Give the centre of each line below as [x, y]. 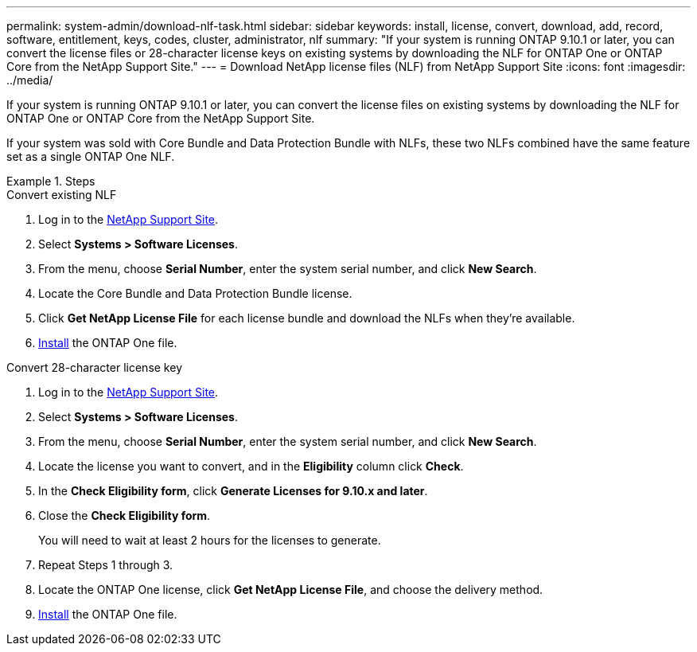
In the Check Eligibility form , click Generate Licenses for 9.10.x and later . [233, 491]
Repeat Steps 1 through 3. [106, 565]
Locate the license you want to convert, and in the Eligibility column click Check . [251, 466]
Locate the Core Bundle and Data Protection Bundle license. [195, 293]
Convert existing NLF [62, 195]
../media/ [30, 80]
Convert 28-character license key [94, 367]
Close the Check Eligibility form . [125, 515]
